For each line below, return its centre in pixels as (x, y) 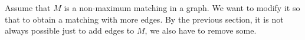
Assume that (28, 8)
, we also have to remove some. (201, 30)
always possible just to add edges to (70, 30)
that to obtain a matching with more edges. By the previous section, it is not (144, 19)
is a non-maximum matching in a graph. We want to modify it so (182, 8)
